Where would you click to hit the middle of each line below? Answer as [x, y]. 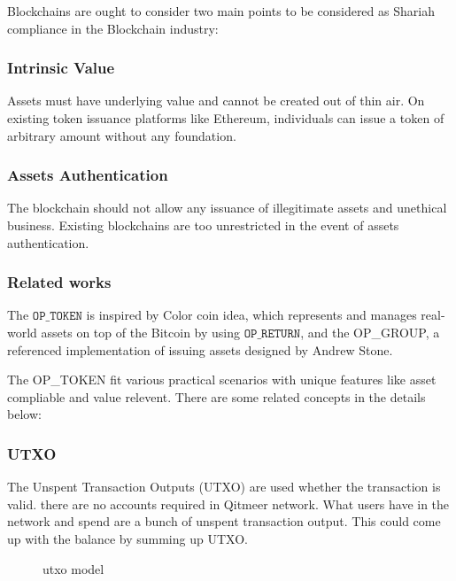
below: [24, 414]
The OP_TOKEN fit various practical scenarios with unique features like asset [222, 380]
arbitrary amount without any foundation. [122, 135]
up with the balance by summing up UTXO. [128, 538]
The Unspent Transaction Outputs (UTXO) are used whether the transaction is [224, 487]
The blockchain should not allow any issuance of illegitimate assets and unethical [227, 208]
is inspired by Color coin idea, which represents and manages [251, 315]
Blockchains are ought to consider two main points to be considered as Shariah [221, 11]
